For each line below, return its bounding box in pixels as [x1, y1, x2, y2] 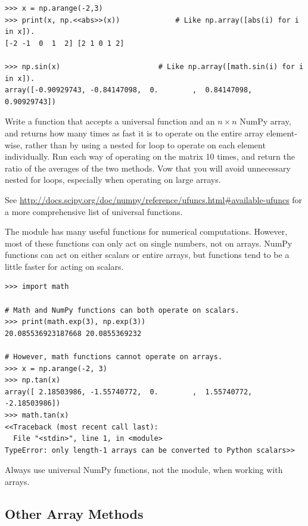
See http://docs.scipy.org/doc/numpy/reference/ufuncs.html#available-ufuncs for [5, 193, 303, 206]
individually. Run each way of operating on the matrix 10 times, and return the [5, 150, 295, 163]
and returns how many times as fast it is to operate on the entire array [5, 126, 264, 139]
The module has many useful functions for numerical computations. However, [5, 225, 288, 238]
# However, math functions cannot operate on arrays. [5, 353, 223, 362]
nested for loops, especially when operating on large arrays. [5, 173, 221, 186]
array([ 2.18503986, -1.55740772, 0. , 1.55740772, [5, 387, 253, 396]
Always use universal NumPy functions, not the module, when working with [5, 463, 283, 476]
